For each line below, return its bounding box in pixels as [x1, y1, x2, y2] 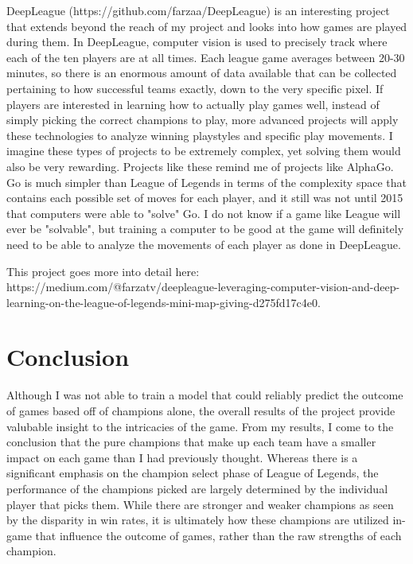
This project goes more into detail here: [6, 263, 200, 279]
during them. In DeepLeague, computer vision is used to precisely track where [6, 33, 388, 50]
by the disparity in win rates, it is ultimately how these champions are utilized [6, 511, 389, 528]
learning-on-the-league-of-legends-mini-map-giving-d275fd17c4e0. [6, 294, 321, 310]
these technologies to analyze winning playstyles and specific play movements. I [6, 126, 393, 143]
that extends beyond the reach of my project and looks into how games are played [6, 18, 407, 34]
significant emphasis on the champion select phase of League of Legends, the [6, 465, 379, 481]
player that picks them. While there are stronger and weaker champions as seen [6, 496, 394, 512]
